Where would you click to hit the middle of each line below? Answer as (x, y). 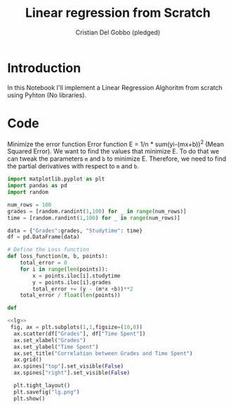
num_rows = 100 (29, 205)
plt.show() (29, 398)
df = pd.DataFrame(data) (44, 237)
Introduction (44, 68)
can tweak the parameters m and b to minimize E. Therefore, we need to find (117, 159)
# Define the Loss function (48, 250)
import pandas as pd (38, 186)
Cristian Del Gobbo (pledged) (118, 32)
